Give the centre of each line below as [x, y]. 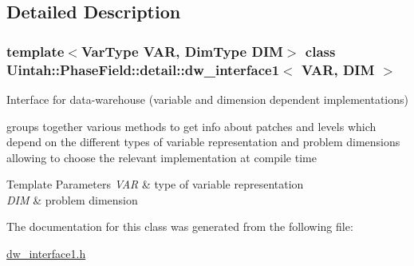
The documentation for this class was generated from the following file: [180, 226]
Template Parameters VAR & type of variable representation [155, 184]
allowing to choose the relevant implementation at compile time [162, 157]
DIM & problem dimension [72, 199]
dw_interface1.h [46, 254]
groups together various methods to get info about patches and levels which [191, 126]
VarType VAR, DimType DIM [182, 51]
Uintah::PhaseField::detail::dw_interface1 [143, 69]
